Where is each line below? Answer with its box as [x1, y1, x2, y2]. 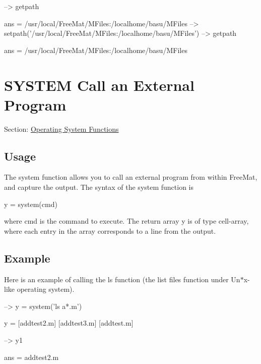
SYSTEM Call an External [4, 74, 194, 95]
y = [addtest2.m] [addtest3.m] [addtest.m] [4, 318, 134, 328]
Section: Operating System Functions [4, 123, 119, 134]
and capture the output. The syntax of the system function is [4, 182, 194, 192]
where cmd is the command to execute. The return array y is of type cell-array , [4, 216, 249, 226]
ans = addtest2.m [4, 351, 59, 362]
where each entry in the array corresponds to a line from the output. [4, 225, 216, 236]
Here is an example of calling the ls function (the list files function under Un [4, 274, 240, 284]
